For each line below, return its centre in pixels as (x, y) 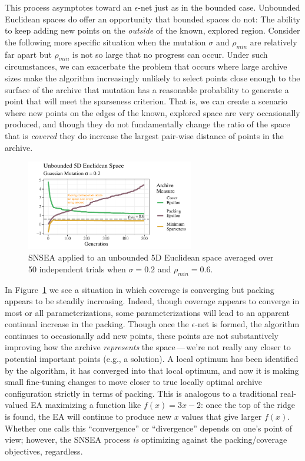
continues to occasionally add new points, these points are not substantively (142, 335)
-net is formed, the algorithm (247, 324)
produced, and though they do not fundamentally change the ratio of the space (147, 124)
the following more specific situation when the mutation (105, 42)
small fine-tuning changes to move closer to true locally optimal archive (134, 382)
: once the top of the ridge (248, 405)
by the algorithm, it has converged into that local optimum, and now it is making (152, 370)
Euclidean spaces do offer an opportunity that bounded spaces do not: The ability (152, 19)
